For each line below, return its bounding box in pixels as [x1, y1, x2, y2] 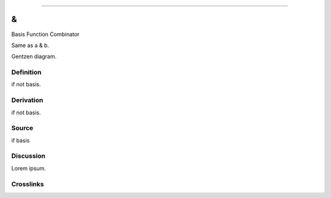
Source [11, 124, 34, 133]
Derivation [11, 96, 44, 105]
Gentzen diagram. [11, 53, 57, 61]
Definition [11, 68, 42, 76]
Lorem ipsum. [11, 164, 46, 172]
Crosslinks [11, 180, 44, 188]
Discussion [11, 152, 46, 160]
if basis [11, 136, 30, 144]
